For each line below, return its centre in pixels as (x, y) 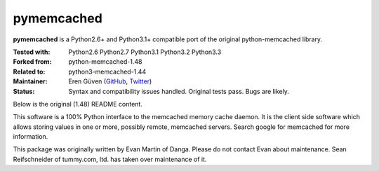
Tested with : (32, 52)
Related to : (29, 71)
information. (31, 137)
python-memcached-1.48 (105, 62)
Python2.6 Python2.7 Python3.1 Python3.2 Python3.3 (145, 52)
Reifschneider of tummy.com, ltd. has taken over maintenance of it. (110, 159)
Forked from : (32, 62)
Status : (24, 91)
